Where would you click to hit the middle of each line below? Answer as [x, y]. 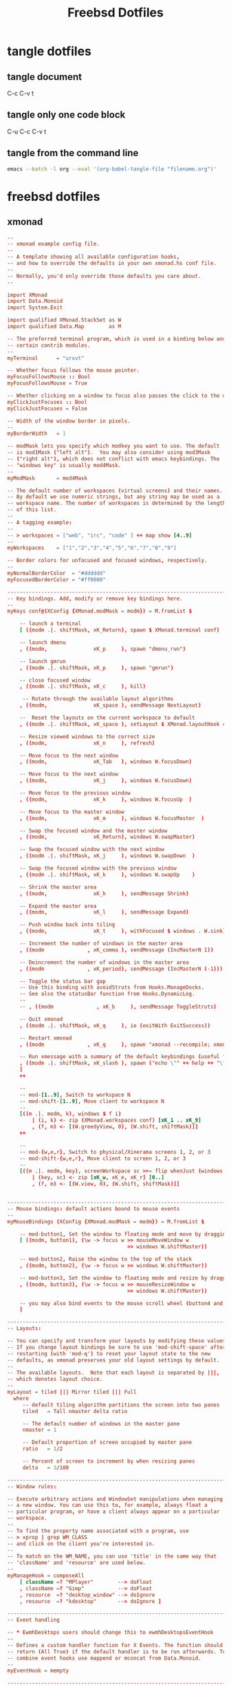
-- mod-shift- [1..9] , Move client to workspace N [92, 1101]
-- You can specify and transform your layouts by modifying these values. [118, 1341]
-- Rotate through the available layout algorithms [98, 699]
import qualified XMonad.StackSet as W [64, 320]
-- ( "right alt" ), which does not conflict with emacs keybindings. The [113, 459]
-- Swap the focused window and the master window [93, 830]
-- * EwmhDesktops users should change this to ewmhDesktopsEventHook [110, 1633]
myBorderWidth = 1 [37, 434]
